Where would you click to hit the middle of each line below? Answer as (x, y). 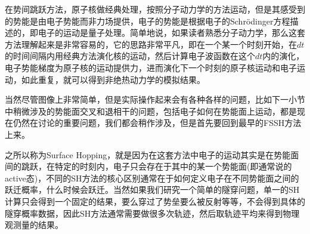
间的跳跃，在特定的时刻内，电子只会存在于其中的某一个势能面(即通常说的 (148, 166)
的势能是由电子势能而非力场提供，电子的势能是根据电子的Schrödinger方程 (148, 21)
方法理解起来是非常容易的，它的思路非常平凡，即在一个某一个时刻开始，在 (151, 44)
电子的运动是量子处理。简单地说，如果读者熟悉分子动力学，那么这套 (171, 33)
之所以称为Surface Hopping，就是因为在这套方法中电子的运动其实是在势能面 (152, 154)
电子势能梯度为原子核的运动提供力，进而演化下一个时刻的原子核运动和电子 (151, 67)
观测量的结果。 (34, 225)
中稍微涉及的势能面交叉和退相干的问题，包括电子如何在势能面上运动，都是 (151, 111)
